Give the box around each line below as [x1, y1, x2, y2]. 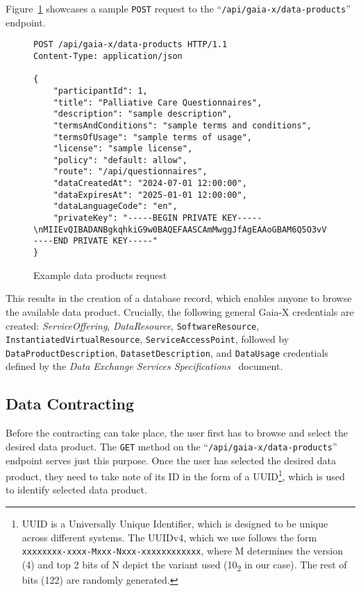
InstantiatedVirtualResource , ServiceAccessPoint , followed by [6, 332, 289, 346]
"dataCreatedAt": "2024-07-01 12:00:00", [53, 178, 247, 189]
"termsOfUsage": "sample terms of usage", [53, 132, 252, 142]
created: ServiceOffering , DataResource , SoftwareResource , [6, 318, 260, 332]
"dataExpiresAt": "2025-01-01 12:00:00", [53, 189, 247, 200]
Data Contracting [6, 393, 135, 414]
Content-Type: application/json [33, 51, 183, 61]
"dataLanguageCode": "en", [53, 201, 178, 212]
